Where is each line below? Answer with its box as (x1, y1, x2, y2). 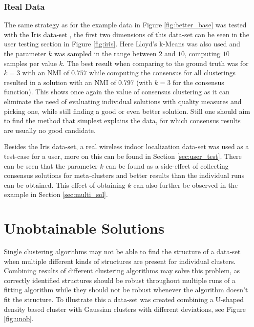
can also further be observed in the (133, 179, 238, 190)
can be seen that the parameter (4, 160, 98, 171)
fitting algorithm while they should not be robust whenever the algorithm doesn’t (4, 284, 248, 295)
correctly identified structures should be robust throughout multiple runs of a (4, 275, 235, 285)
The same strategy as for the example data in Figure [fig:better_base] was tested (4, 20, 247, 30)
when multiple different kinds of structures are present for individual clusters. (4, 256, 236, 266)
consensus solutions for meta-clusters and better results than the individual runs (4, 170, 245, 180)
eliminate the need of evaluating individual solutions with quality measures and (4, 96, 242, 106)
